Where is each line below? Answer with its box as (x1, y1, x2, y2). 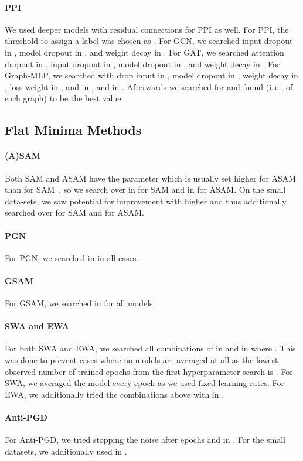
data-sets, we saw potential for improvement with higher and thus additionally (5, 194, 287, 207)
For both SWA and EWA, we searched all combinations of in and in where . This (5, 342, 296, 354)
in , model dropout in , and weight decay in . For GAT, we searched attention (5, 46, 284, 58)
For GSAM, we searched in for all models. (5, 297, 155, 309)
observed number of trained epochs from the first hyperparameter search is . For (5, 365, 293, 377)
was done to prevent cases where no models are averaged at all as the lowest (5, 354, 278, 366)
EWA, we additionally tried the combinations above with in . (5, 388, 224, 400)
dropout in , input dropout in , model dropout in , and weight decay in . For (5, 57, 280, 70)
